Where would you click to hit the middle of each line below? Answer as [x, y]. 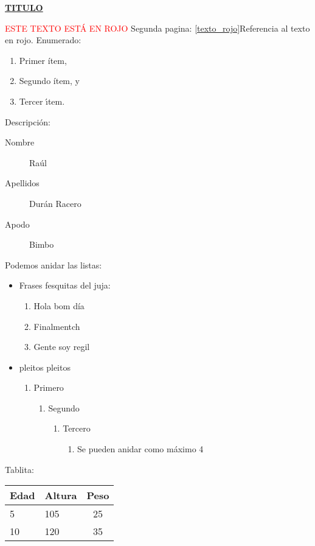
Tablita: [19, 469]
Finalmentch [57, 326]
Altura [61, 495]
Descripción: [28, 121]
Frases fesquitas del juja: [65, 285]
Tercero [77, 428]
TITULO [24, 7]
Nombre [20, 142]
